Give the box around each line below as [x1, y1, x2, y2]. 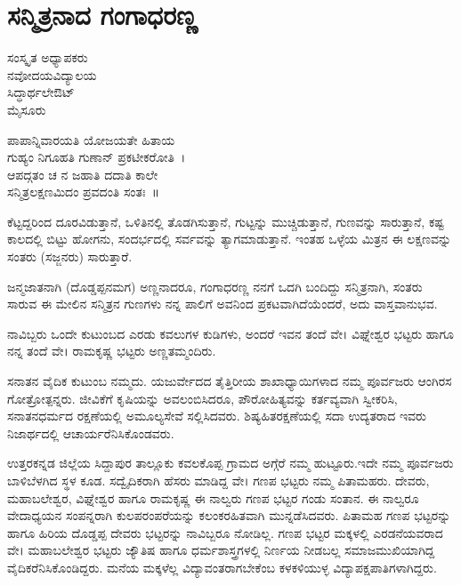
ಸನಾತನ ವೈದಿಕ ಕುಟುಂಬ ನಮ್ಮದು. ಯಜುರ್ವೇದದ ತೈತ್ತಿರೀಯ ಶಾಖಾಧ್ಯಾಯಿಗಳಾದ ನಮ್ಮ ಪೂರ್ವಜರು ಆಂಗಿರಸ [7, 372, 452, 390]
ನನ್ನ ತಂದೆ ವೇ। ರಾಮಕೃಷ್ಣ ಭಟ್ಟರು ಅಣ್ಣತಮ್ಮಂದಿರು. [7, 341, 216, 360]
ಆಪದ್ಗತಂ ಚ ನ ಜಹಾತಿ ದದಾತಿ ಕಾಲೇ [7, 164, 158, 183]
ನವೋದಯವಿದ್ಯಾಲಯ [7, 65, 97, 84]
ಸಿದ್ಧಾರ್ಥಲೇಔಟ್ [7, 83, 75, 101]
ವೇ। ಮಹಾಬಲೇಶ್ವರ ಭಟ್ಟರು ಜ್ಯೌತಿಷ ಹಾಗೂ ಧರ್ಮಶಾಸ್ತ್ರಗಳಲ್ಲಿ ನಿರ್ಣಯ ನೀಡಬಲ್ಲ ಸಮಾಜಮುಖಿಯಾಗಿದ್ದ [7, 541, 435, 559]
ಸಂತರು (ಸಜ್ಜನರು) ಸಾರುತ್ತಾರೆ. [7, 247, 133, 266]
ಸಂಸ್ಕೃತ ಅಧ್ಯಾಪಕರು [7, 48, 88, 67]
